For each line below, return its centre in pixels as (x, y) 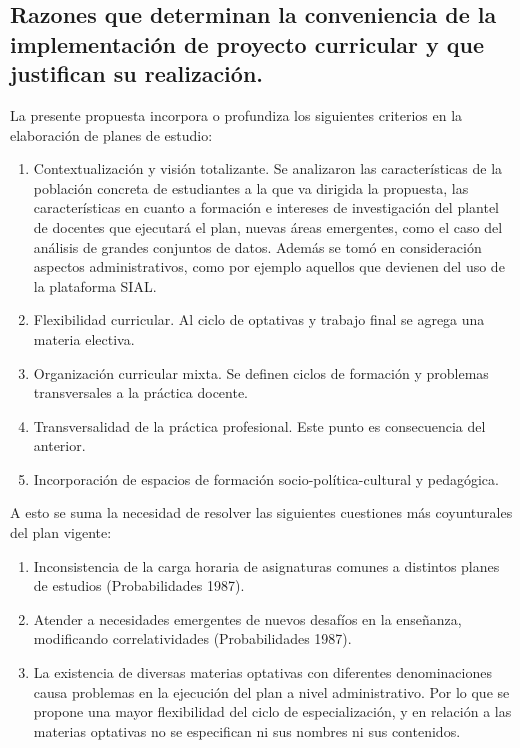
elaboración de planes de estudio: (111, 134)
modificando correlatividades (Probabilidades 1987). (192, 638)
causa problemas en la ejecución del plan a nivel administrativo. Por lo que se (271, 691)
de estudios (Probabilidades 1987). (139, 585)
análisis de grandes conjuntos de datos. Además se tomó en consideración (257, 246)
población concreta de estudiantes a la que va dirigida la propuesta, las (251, 187)
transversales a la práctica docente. (141, 392)
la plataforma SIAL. (95, 285)
